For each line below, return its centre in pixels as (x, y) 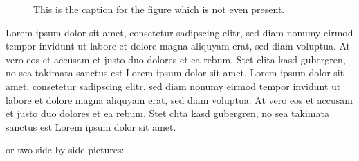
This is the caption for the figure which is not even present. (159, 9)
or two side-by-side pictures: (65, 150)
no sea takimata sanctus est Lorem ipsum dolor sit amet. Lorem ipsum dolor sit (175, 73)
